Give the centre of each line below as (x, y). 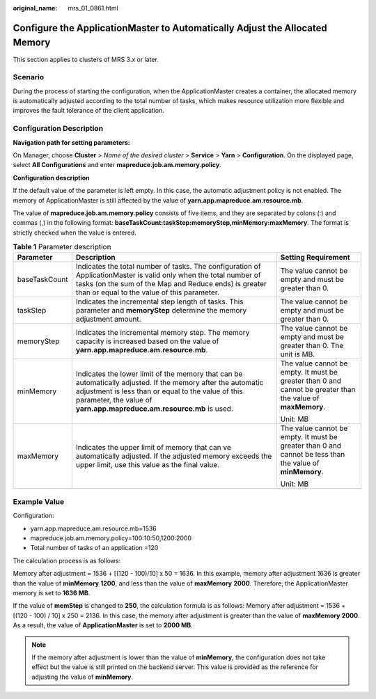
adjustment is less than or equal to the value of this (159, 391)
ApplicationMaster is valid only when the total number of (168, 275)
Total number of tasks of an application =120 (94, 548)
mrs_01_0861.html (93, 8)
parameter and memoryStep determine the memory (161, 311)
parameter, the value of (114, 400)
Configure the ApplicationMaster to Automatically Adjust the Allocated (170, 28)
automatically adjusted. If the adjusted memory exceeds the (174, 456)
